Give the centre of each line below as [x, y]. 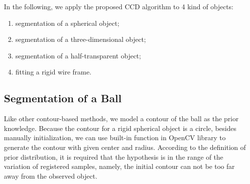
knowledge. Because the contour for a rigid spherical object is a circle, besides [120, 128]
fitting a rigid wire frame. [53, 72]
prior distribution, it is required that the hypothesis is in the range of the [114, 156]
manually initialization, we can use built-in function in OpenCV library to [115, 138]
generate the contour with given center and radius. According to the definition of [125, 147]
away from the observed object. [51, 175]
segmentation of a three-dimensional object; [81, 39]
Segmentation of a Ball [63, 98]
